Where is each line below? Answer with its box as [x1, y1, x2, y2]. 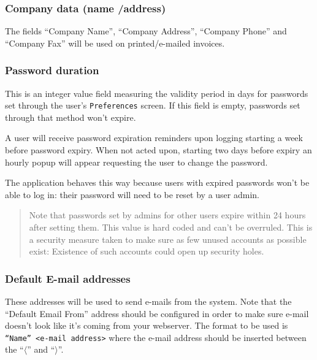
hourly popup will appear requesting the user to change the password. [5, 155, 268, 168]
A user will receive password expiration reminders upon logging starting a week [5, 131, 303, 144]
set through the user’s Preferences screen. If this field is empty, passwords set [5, 99, 300, 112]
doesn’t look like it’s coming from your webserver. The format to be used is [5, 319, 288, 332]
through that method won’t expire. [5, 110, 136, 123]
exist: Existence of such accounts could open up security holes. [29, 245, 264, 258]
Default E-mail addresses [5, 270, 131, 286]
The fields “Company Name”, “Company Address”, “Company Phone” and [5, 25, 287, 37]
